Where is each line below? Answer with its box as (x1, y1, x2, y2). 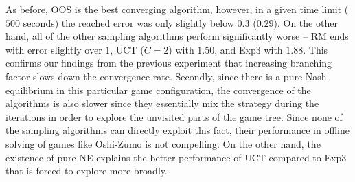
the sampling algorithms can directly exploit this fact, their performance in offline (5, 123, 350, 137)
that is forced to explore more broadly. (5, 163, 168, 178)
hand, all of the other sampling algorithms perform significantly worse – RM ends (5, 29, 349, 43)
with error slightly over (5, 42, 102, 56)
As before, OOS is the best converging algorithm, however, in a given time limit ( (5, 2, 349, 16)
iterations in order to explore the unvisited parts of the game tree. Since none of (5, 109, 343, 124)
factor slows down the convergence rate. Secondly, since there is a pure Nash (5, 69, 327, 83)
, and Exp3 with (214, 42, 283, 56)
